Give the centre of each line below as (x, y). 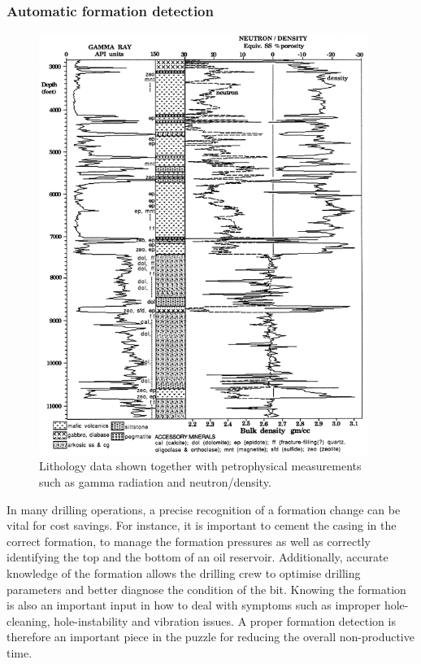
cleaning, (28, 620)
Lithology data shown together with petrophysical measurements (200, 466)
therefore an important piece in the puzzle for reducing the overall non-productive (210, 637)
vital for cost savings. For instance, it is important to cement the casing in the (202, 525)
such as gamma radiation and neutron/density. (155, 482)
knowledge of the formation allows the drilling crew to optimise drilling (184, 573)
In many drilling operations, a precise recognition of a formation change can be (204, 509)
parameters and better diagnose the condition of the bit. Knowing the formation (206, 589)
